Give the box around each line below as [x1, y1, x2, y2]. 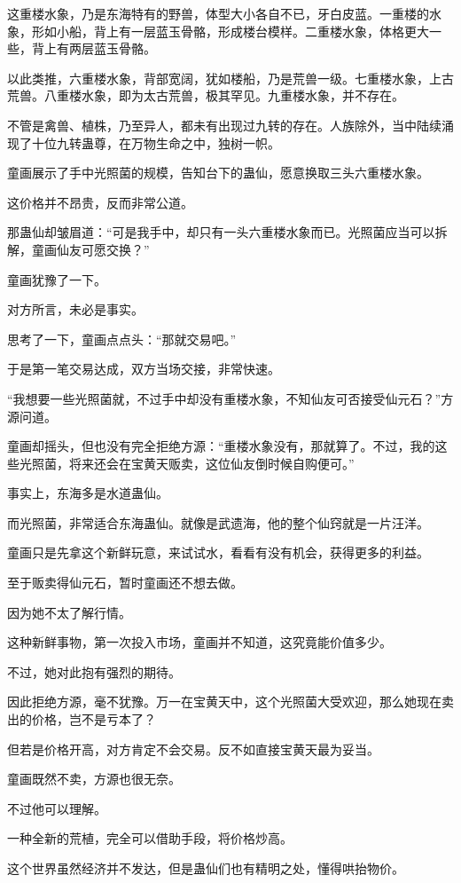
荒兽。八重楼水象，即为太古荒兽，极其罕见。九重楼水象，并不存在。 [7, 86, 404, 105]
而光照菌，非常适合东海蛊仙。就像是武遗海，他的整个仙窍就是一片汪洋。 [7, 513, 429, 532]
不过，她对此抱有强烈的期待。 [7, 662, 181, 681]
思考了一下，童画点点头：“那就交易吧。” [7, 329, 237, 348]
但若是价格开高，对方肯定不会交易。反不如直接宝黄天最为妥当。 [7, 739, 379, 758]
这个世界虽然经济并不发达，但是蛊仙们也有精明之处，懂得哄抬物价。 [7, 859, 404, 877]
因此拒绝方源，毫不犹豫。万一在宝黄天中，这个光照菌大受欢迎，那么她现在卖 [7, 692, 454, 711]
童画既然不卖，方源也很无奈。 [7, 769, 181, 788]
